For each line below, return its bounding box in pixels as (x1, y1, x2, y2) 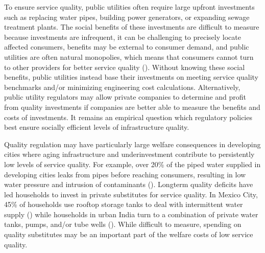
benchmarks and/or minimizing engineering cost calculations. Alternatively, (4, 81, 240, 92)
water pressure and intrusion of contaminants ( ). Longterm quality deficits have (4, 179, 253, 190)
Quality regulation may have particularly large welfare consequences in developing (4, 139, 261, 149)
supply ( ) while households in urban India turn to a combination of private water (4, 209, 258, 219)
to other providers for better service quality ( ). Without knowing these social (4, 61, 245, 72)
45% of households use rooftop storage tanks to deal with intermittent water (4, 199, 243, 210)
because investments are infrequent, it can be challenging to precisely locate (4, 31, 241, 42)
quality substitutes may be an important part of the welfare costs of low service (4, 229, 253, 240)
